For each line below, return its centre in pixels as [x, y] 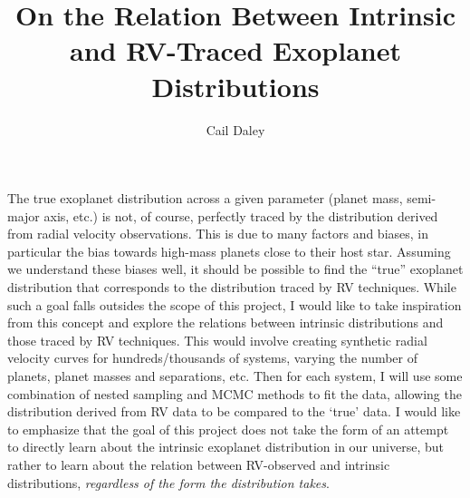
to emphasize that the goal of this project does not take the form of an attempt [228, 429]
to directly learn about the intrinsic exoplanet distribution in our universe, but [225, 447]
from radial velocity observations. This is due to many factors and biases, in [218, 234]
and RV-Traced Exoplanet [235, 50]
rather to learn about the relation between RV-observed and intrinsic [199, 464]
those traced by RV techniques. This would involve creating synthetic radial [217, 340]
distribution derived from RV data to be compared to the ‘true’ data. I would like [234, 411]
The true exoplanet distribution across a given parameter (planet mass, [205, 198]
